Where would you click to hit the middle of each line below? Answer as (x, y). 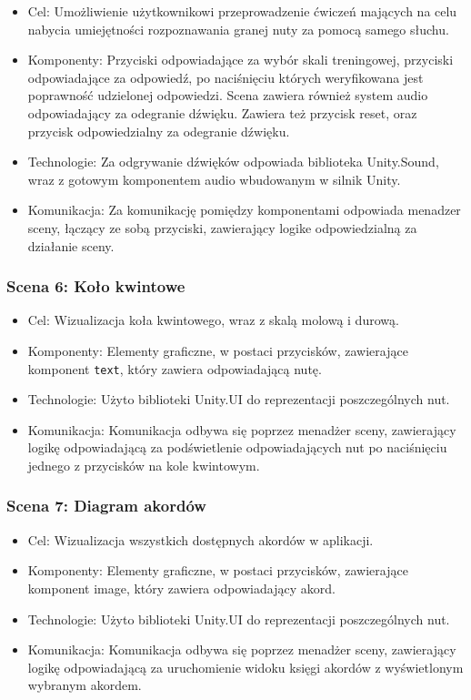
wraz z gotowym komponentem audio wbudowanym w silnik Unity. (214, 179)
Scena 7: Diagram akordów (106, 506)
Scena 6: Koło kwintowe (96, 286)
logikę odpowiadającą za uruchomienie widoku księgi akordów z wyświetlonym (246, 667)
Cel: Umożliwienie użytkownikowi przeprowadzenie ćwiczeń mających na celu (242, 11)
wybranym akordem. (85, 685)
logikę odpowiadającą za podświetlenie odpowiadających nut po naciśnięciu (237, 447)
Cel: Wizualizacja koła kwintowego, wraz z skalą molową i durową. (213, 320)
